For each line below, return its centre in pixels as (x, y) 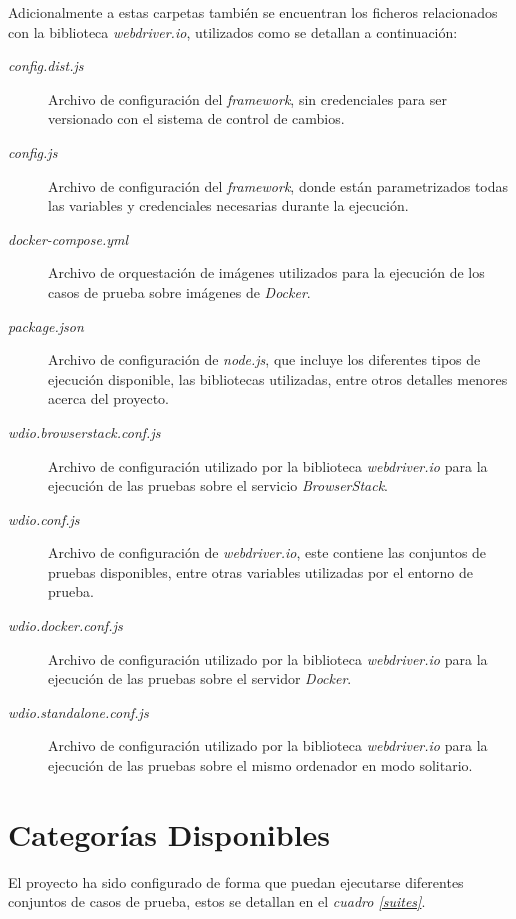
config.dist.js (46, 65)
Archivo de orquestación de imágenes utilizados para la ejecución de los (266, 272)
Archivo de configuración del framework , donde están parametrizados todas (278, 185)
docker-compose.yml (68, 238)
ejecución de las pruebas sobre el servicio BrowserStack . (218, 485)
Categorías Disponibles (169, 833)
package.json (46, 325)
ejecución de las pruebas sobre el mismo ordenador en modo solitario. (260, 765)
